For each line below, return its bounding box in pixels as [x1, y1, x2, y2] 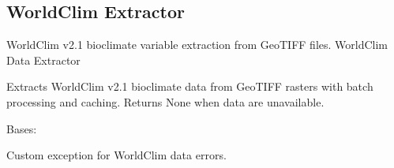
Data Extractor [6, 51, 81, 68]
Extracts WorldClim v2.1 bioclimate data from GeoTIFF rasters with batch [6, 78, 373, 95]
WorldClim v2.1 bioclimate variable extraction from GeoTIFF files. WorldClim [6, 36, 388, 53]
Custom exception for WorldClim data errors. [6, 147, 227, 163]
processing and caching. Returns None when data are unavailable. [6, 93, 325, 110]
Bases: [6, 120, 37, 136]
